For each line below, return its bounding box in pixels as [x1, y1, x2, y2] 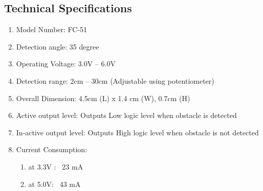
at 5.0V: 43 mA [28, 178, 81, 189]
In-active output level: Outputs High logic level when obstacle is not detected [16, 127, 259, 137]
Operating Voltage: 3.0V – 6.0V [16, 58, 116, 69]
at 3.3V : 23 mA [28, 161, 83, 172]
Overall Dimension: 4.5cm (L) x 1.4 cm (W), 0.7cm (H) [16, 92, 190, 103]
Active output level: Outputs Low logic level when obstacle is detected [16, 110, 237, 121]
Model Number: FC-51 [16, 24, 87, 35]
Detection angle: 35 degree [16, 41, 99, 52]
